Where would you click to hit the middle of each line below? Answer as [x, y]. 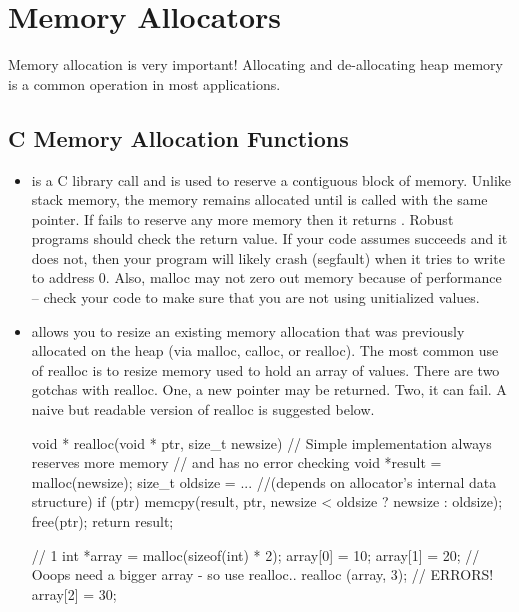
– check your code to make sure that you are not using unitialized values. [255, 297]
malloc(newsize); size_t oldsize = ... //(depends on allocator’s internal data [264, 481]
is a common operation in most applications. [144, 83]
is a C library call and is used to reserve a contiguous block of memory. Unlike [271, 179]
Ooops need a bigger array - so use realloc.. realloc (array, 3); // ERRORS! [262, 574]
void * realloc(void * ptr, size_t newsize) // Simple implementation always [261, 442]
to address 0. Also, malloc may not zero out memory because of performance [266, 277]
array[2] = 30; [74, 593]
